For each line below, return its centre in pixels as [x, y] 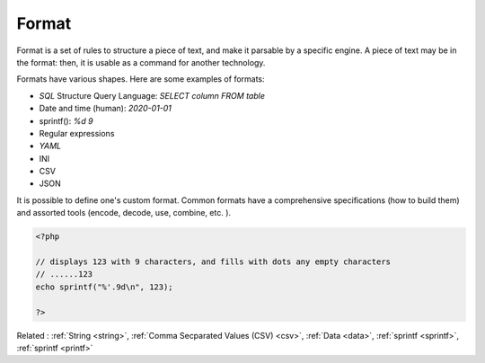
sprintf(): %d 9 [66, 120]
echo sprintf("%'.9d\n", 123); [105, 287]
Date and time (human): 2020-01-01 [106, 109]
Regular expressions [77, 133]
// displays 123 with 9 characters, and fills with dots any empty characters [213, 262]
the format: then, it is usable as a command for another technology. [141, 62]
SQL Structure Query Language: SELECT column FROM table [152, 95]
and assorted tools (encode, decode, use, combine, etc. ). [124, 213]
